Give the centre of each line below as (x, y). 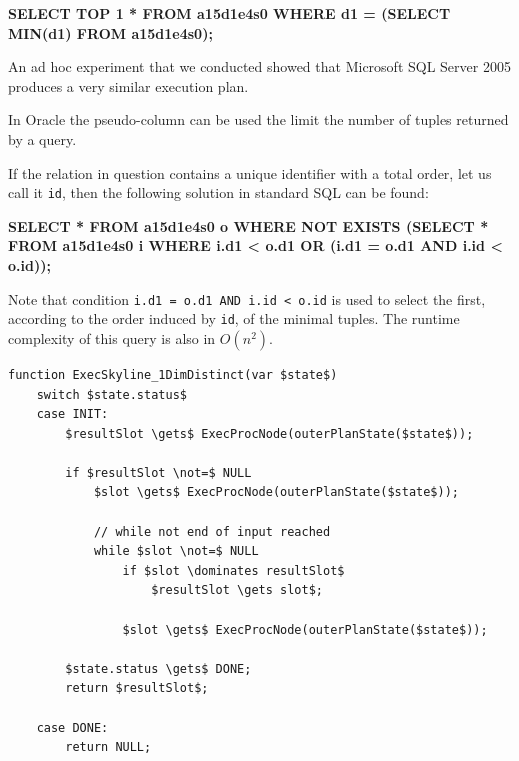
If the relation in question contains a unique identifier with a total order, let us (250, 172)
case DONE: (72, 727)
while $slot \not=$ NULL (176, 551)
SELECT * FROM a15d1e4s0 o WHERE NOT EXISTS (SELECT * (248, 225)
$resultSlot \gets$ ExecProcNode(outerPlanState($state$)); (269, 433)
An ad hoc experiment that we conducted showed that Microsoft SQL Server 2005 (259, 66)
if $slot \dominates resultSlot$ (233, 570)
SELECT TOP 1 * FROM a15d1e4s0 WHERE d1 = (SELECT (229, 13)
